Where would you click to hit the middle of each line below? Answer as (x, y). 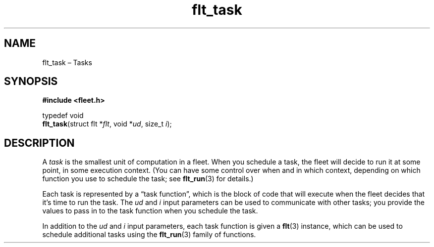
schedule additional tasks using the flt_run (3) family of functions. (149, 235)
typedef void (63, 116)
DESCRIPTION (39, 143)
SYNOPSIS (31, 82)
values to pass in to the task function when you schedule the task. (150, 211)
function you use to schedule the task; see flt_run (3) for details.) (148, 179)
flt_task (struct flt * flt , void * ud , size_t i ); (107, 124)
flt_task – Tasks (67, 62)
